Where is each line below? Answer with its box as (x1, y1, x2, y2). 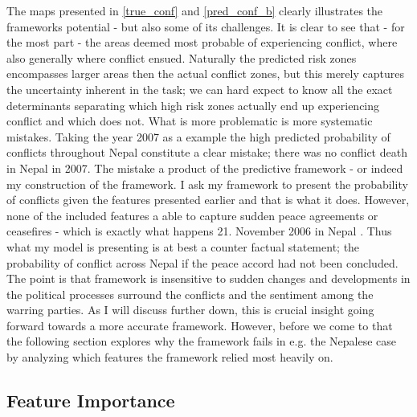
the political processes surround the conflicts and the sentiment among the (6, 285, 374, 302)
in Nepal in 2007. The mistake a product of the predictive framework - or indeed (6, 159, 403, 176)
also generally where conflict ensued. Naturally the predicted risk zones (6, 49, 357, 66)
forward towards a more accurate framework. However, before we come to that (6, 317, 393, 333)
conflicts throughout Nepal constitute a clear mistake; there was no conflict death (6, 144, 407, 161)
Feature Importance (6, 388, 175, 413)
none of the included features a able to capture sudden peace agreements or (6, 206, 378, 223)
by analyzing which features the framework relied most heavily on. (6, 349, 333, 366)
